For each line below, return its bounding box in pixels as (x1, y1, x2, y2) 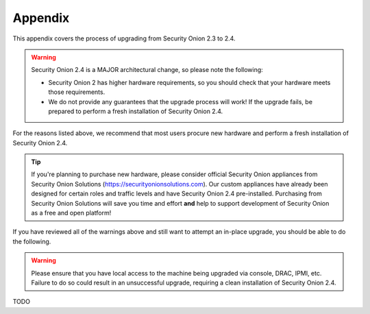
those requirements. (48, 88, 106, 96)
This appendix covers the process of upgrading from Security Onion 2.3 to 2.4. (12, 34, 236, 43)
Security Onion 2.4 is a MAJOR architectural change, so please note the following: (31, 66, 263, 74)
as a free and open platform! (31, 209, 112, 217)
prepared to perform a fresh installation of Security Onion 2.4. (48, 107, 223, 115)
